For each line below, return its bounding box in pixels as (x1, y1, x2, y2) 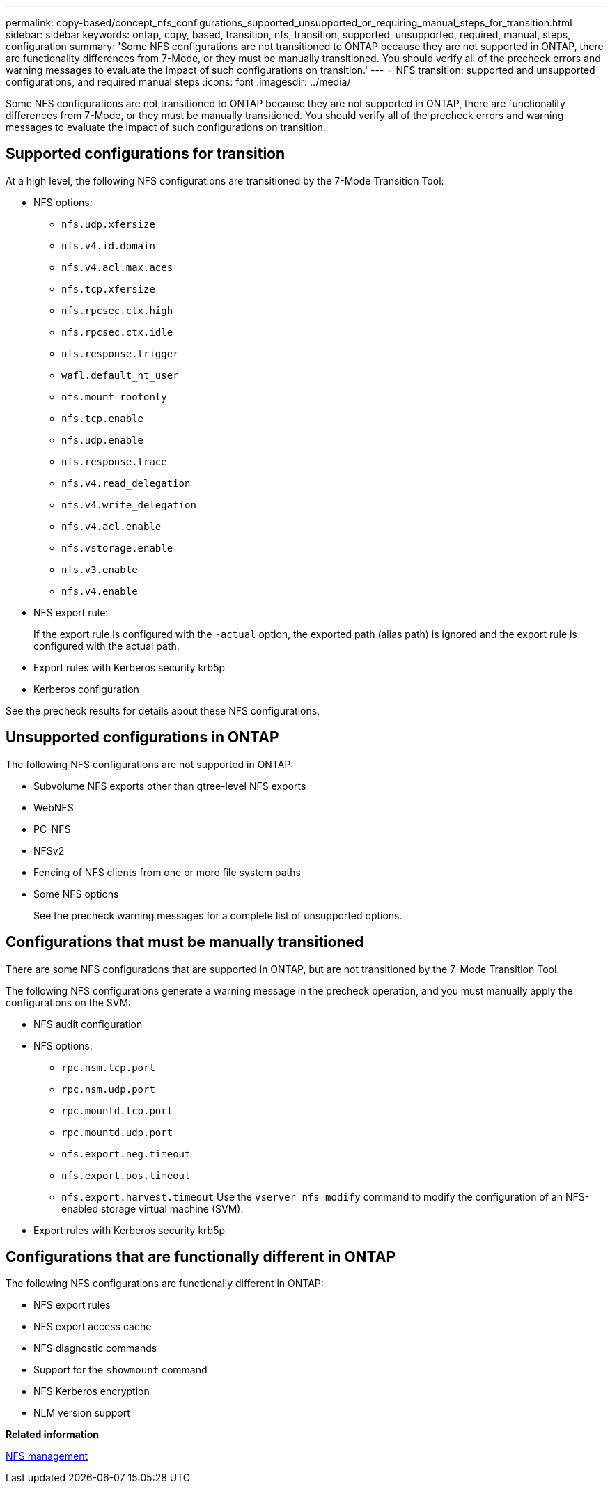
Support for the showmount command (33, 1364, 208, 1376)
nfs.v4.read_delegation (61, 477, 191, 489)
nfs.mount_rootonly (61, 391, 167, 403)
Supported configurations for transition (6, 145, 286, 163)
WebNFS (33, 801, 74, 813)
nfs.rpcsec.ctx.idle (61, 326, 173, 338)
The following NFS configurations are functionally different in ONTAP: (6, 1277, 324, 1290)
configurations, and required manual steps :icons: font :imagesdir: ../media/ (6, 76, 351, 88)
